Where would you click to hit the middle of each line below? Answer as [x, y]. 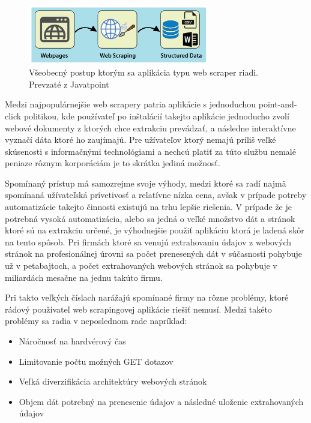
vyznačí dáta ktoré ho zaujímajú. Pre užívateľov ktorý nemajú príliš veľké [140, 139]
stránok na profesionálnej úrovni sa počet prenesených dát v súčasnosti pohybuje [154, 253]
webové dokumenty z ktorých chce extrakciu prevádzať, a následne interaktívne [150, 127]
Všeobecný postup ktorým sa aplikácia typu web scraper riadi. [143, 72]
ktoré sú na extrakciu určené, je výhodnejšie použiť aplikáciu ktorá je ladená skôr [155, 230]
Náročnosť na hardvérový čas [72, 341]
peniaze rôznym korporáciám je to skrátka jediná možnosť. [113, 163]
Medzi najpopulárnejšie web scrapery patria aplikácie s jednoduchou [131, 104]
